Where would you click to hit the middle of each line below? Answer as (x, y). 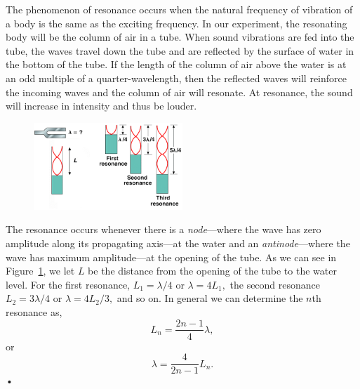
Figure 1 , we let (40, 271)
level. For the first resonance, (68, 284)
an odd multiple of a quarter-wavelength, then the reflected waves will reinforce (176, 78)
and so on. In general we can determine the (210, 298)
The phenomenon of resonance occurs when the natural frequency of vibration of (179, 9)
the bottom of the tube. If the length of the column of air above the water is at (176, 64)
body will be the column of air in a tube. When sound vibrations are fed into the (180, 37)
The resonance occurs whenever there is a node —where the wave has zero (164, 229)
